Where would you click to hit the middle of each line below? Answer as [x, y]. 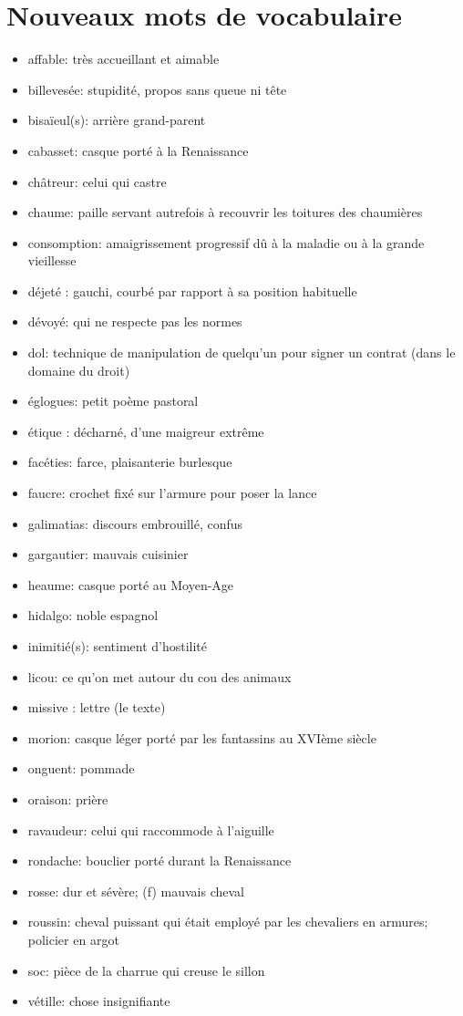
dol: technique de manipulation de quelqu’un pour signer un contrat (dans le [242, 352]
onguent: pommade [81, 768]
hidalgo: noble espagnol [93, 615]
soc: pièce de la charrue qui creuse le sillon [146, 970]
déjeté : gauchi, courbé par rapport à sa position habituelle [192, 290]
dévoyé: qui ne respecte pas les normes [135, 321]
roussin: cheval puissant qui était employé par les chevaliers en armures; [228, 922]
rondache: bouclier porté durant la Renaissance [159, 860]
